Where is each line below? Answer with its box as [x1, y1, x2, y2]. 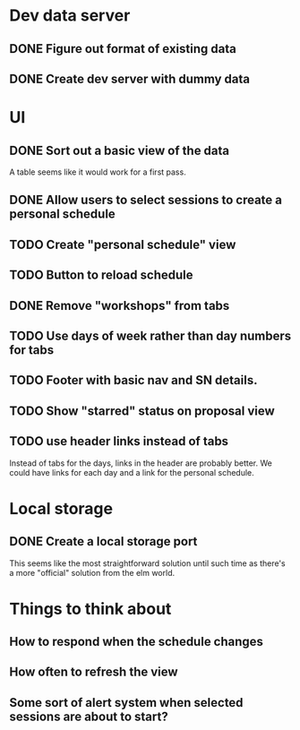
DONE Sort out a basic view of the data [9, 142, 230, 158]
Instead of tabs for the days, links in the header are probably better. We [9, 458, 273, 468]
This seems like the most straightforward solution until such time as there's [9, 557, 287, 569]
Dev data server [9, 5, 131, 26]
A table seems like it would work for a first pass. [9, 167, 186, 177]
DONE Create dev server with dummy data [9, 71, 251, 86]
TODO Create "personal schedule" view [9, 236, 236, 252]
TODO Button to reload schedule [9, 268, 193, 283]
